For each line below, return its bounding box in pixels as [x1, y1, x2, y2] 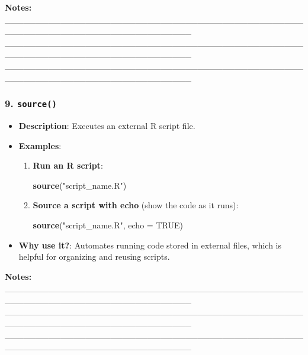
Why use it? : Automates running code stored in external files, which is [18, 238, 281, 251]
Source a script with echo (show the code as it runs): [33, 199, 239, 211]
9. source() [5, 96, 57, 111]
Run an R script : [33, 159, 103, 172]
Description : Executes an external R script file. [18, 119, 195, 131]
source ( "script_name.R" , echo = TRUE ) [33, 218, 183, 231]
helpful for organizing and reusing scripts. [18, 250, 170, 263]
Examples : [18, 139, 62, 151]
